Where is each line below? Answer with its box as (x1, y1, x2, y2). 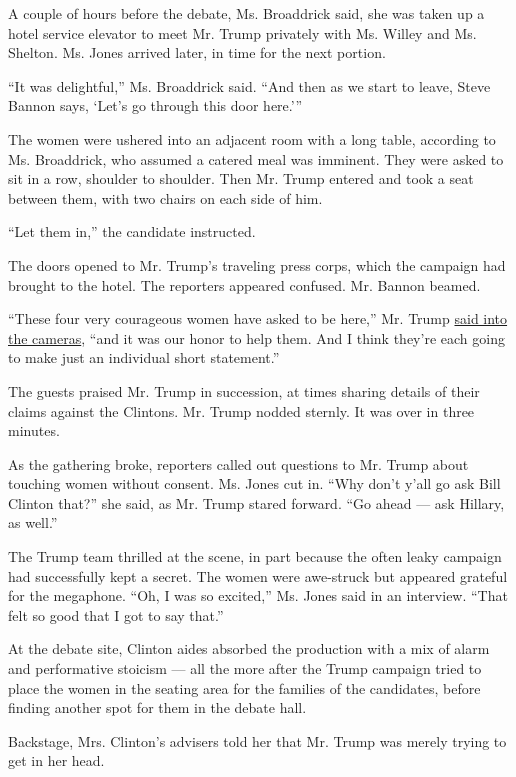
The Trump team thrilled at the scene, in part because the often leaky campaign (8, 546, 502, 567)
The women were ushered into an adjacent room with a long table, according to (8, 128, 496, 149)
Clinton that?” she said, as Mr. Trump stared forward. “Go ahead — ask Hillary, (8, 492, 505, 513)
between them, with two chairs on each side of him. (8, 187, 323, 208)
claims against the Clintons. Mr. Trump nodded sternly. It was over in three (8, 400, 475, 421)
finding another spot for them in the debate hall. (8, 697, 307, 718)
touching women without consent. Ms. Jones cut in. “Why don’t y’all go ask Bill (8, 473, 501, 494)
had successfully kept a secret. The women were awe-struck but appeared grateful (8, 565, 508, 586)
